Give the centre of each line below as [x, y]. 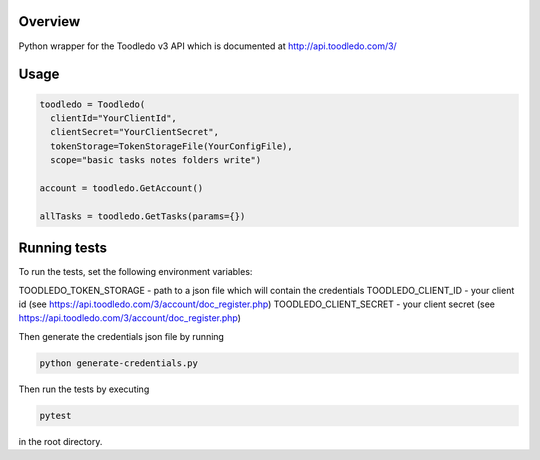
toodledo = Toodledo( [92, 104]
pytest [55, 415]
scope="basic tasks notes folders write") [156, 160]
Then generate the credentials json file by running [121, 336]
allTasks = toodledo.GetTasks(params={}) [142, 216]
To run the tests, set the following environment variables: [135, 272]
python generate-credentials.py [119, 363]
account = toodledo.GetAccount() [121, 188]
